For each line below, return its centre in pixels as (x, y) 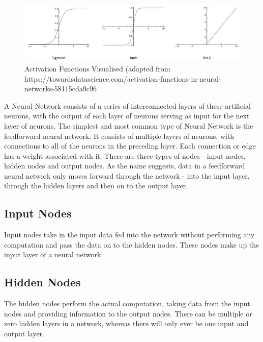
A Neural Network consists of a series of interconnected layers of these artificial (127, 105)
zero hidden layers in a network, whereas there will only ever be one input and (126, 323)
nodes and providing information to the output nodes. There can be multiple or (128, 313)
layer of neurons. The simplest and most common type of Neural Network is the (129, 125)
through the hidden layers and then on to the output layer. (96, 186)
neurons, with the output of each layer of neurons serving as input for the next (127, 116)
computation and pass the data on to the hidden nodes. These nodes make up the (132, 244)
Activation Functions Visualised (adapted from (97, 68)
